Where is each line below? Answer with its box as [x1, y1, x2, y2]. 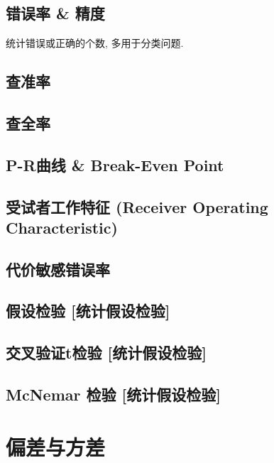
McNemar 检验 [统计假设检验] [6, 383, 221, 405]
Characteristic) [6, 216, 118, 238]
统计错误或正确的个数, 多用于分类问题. [6, 36, 184, 50]
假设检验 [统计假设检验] [6, 300, 170, 322]
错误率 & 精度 [6, 2, 105, 24]
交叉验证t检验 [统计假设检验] [6, 342, 207, 364]
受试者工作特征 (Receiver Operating [6, 195, 268, 217]
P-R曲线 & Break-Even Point [6, 153, 224, 175]
